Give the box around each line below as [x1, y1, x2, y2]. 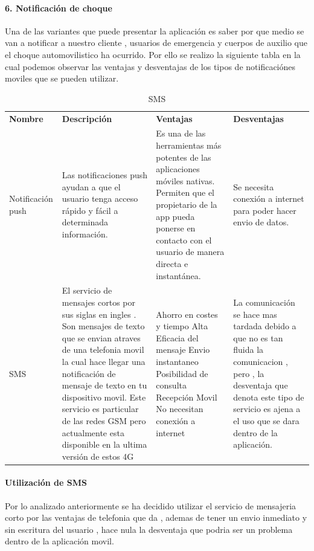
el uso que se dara [233, 414, 300, 427]
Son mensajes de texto [62, 320, 145, 332]
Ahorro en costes [156, 308, 218, 320]
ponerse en [156, 222, 196, 234]
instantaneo [156, 355, 199, 367]
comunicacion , [233, 355, 288, 367]
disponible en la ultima [62, 438, 147, 451]
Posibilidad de [156, 367, 208, 379]
